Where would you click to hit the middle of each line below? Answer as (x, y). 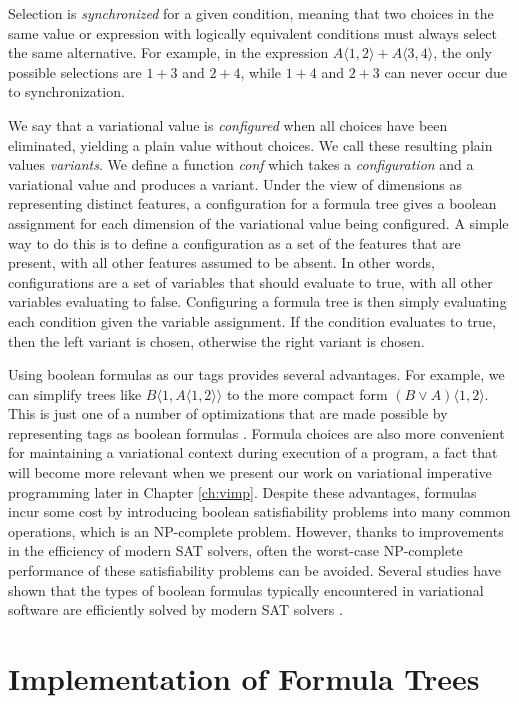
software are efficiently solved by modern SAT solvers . (175, 609)
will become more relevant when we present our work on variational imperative (250, 472)
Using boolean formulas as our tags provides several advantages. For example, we (256, 374)
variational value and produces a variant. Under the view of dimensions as (235, 183)
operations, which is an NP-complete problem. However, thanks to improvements (256, 530)
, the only (462, 52)
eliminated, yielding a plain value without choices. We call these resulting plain (250, 144)
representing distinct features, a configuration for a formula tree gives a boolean (252, 203)
